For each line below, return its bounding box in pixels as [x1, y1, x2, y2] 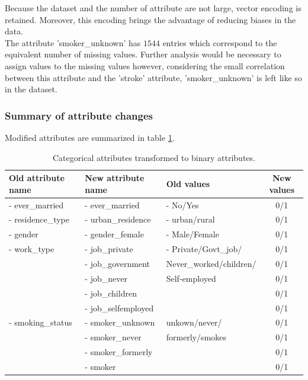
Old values [166, 177, 210, 189]
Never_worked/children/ [166, 257, 256, 269]
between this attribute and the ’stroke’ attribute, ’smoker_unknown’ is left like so [5, 71, 302, 83]
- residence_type [9, 213, 69, 226]
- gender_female [85, 228, 144, 240]
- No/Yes [166, 198, 199, 211]
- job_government [85, 257, 150, 269]
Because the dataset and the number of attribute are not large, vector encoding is [5, 2, 301, 14]
